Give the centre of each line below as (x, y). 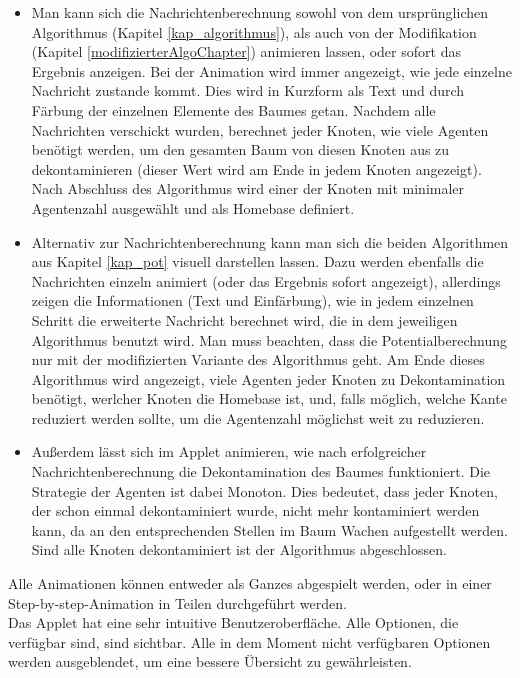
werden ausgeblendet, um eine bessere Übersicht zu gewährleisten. (210, 661)
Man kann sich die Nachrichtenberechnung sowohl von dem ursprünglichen (259, 12)
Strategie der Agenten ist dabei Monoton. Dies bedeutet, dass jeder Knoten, (264, 490)
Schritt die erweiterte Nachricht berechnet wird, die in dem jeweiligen (244, 319)
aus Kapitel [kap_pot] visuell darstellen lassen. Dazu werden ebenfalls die (257, 261)
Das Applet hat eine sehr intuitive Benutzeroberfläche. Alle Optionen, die (233, 622)
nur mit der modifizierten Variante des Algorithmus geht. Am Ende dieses (258, 359)
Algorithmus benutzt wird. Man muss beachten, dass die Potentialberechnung (269, 339)
